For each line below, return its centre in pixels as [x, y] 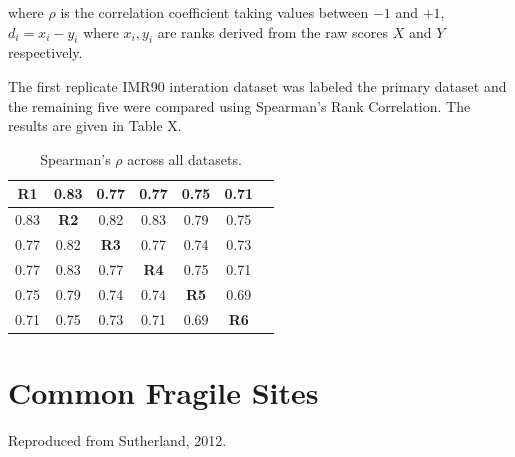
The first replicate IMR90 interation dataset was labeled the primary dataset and [257, 85]
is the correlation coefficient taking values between [214, 12]
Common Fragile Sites [163, 391]
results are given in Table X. [95, 125]
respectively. [45, 52]
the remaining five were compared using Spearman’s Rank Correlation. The [239, 105]
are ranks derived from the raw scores [273, 31]
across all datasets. [184, 158]
